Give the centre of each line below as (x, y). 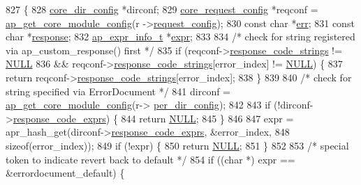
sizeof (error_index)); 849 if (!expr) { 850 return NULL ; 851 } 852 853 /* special (177, 145)
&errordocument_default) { (65, 173)
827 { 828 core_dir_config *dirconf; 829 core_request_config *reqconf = (162, 9)
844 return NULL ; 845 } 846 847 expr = (207, 118)
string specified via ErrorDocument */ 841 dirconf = (118, 91)
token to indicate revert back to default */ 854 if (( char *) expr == (150, 159)
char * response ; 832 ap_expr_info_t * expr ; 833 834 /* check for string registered (180, 37)
